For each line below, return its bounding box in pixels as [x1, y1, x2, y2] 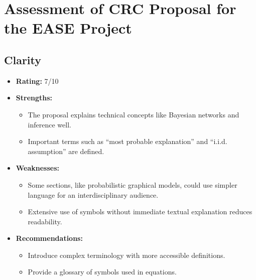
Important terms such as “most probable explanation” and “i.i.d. [28, 136, 227, 147]
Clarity [4, 52, 42, 67]
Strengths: [16, 92, 53, 103]
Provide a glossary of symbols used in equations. [28, 266, 177, 277]
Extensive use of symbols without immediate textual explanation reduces [28, 206, 252, 217]
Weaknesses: [16, 163, 60, 173]
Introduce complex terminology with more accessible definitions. [28, 249, 225, 260]
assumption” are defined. [28, 146, 104, 156]
